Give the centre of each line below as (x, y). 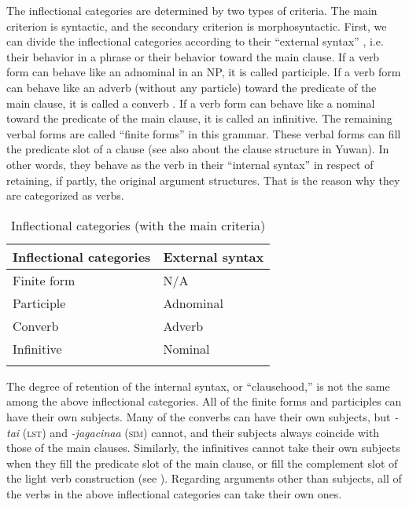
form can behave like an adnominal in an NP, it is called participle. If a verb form (204, 72)
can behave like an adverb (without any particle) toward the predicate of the (192, 87)
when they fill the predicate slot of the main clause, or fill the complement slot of (202, 463)
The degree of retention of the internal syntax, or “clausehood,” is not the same (198, 386)
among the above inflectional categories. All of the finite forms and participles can (204, 401)
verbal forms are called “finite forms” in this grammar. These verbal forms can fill (204, 133)
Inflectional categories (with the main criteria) (138, 225)
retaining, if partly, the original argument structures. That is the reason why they (203, 180)
